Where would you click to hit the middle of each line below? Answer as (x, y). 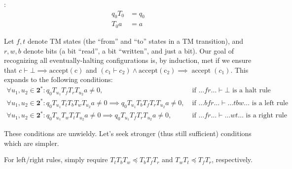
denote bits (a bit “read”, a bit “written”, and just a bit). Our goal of (129, 50)
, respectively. (232, 159)
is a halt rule (251, 91)
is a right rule (266, 116)
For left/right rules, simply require (56, 159)
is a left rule (270, 103)
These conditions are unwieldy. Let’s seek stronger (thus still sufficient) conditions (128, 133)
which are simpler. (32, 143)
